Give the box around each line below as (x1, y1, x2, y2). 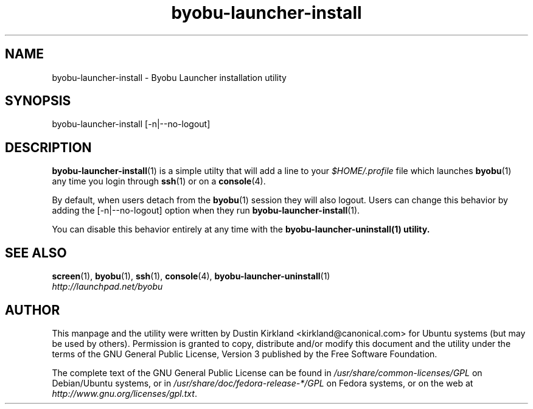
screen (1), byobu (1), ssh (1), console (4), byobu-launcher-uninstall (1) (52, 271, 330, 282)
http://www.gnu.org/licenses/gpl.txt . (52, 388, 197, 399)
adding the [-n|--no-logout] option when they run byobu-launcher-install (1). (52, 205, 360, 216)
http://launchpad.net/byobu (52, 281, 163, 292)
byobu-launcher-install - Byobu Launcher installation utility (52, 72, 287, 83)
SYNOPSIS (5, 93, 71, 109)
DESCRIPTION (5, 139, 92, 155)
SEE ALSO (5, 245, 67, 260)
